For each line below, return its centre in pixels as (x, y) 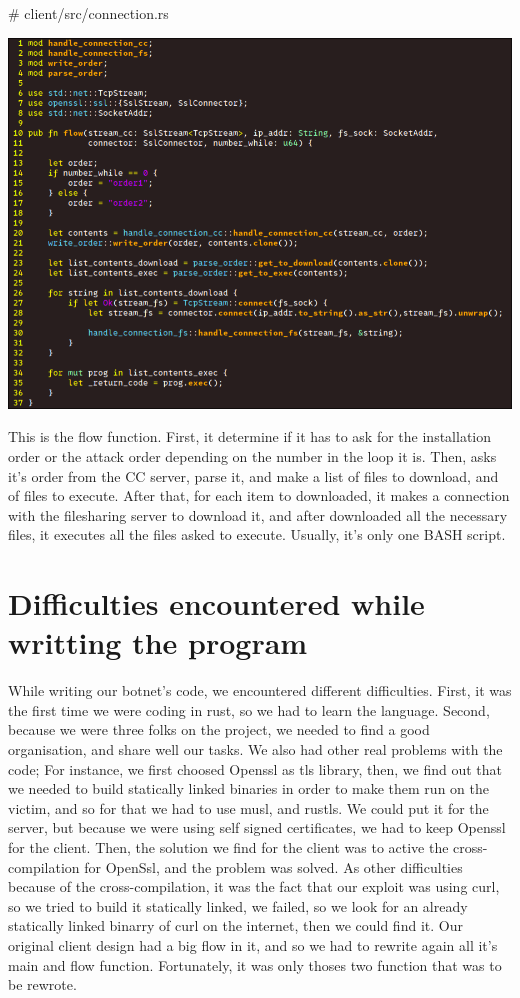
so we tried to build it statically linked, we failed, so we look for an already (238, 905)
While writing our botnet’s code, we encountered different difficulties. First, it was (260, 690)
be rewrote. (42, 984)
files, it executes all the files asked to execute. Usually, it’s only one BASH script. (257, 534)
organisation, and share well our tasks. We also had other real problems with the (255, 749)
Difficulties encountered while (216, 603)
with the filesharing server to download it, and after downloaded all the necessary (258, 514)
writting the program (158, 642)
